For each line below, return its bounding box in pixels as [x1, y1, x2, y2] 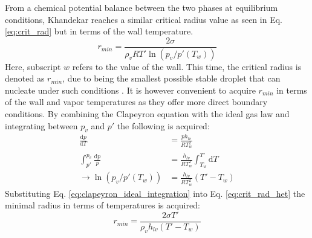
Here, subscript [5, 60, 61, 72]
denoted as [5, 72, 45, 85]
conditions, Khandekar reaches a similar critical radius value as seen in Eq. [5, 13, 282, 25]
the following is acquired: [117, 119, 210, 132]
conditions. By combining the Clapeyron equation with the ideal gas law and [5, 108, 290, 120]
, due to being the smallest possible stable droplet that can [62, 72, 281, 85]
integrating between [5, 119, 78, 132]
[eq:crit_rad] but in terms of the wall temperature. [5, 25, 193, 37]
